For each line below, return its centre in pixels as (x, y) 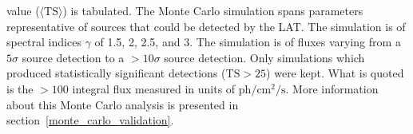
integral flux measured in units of (154, 88)
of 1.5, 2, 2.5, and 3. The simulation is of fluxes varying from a (248, 42)
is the (20, 88)
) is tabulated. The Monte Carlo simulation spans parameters (213, 10)
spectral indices (44, 42)
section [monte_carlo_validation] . (90, 120)
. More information (332, 88)
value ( (23, 10)
